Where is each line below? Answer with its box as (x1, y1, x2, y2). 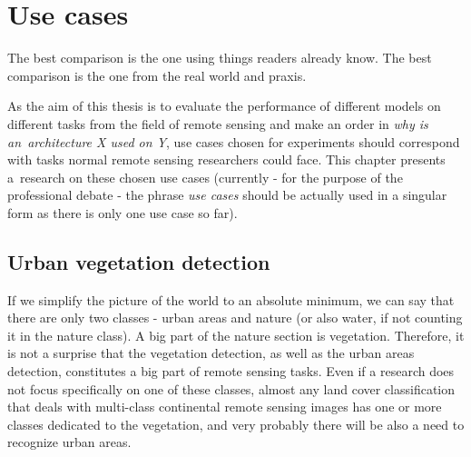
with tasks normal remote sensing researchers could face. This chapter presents (7, 150, 446, 169)
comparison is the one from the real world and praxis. (7, 65, 307, 84)
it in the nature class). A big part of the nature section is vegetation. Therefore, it (7, 325, 465, 344)
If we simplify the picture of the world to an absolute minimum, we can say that (7, 290, 455, 309)
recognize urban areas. (7, 432, 132, 452)
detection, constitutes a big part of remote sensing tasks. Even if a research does (7, 362, 455, 381)
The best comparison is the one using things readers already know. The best (7, 48, 432, 67)
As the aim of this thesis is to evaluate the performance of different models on (7, 96, 441, 115)
